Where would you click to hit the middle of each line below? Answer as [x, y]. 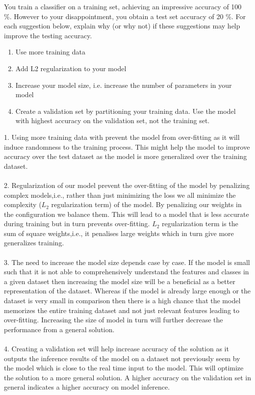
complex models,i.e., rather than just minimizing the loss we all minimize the [120, 195]
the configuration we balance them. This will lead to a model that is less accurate [127, 214]
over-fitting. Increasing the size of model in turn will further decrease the [114, 320]
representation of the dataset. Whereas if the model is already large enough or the [127, 291]
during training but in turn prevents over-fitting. [77, 224]
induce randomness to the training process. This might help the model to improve [127, 146]
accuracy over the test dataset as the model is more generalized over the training [126, 156]
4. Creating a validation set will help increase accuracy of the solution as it [116, 348]
